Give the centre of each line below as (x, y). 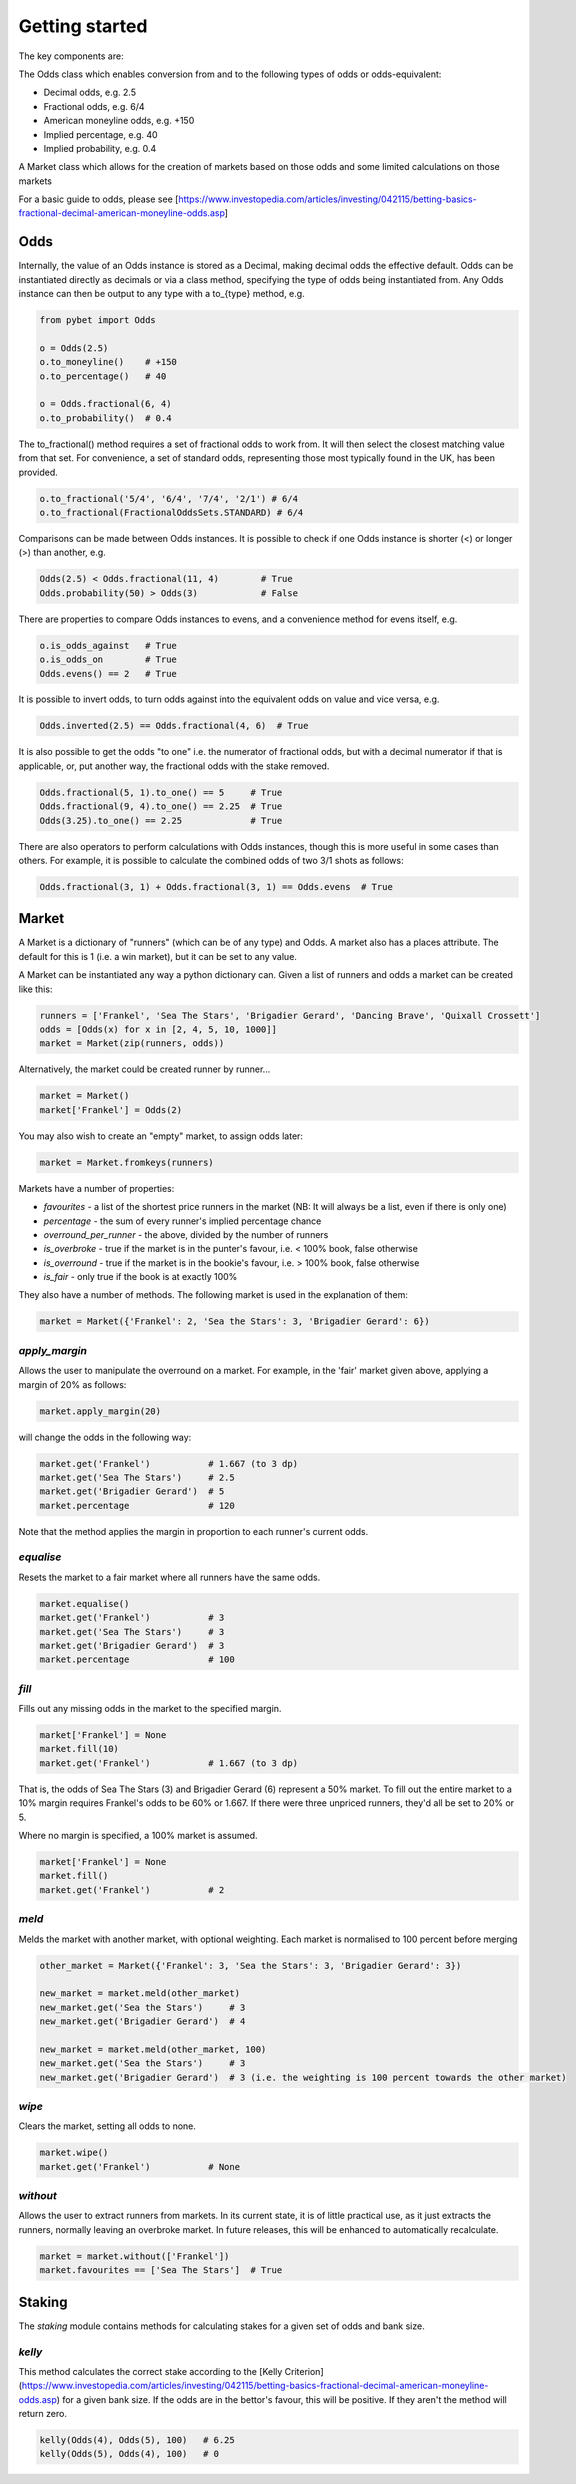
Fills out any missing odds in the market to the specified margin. (150, 1709)
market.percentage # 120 (137, 1505)
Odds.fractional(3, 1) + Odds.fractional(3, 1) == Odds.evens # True (216, 886)
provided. (38, 472)
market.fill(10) (79, 1749)
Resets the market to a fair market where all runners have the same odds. (169, 1577)
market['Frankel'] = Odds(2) (111, 1109)
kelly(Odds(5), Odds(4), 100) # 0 (129, 2454)
